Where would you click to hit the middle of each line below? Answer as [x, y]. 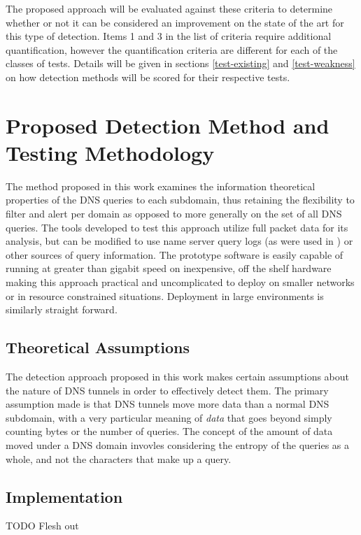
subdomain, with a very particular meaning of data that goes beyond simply [169, 417]
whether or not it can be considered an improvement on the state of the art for [175, 22]
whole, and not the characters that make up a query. [119, 458]
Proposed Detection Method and [168, 125]
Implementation [64, 496]
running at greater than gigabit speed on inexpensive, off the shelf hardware [169, 268]
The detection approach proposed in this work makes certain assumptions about [178, 377]
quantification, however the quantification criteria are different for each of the [172, 49]
